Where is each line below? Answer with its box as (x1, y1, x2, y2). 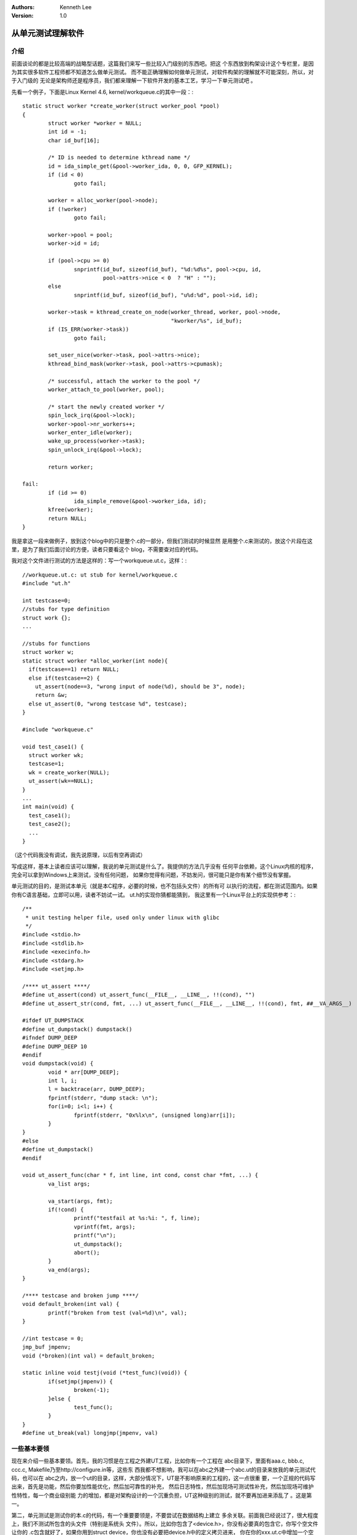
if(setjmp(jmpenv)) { (48, 1378, 113, 1385)
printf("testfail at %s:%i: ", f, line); (74, 1214, 201, 1222)
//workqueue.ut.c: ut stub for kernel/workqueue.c (22, 571, 178, 578)
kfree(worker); (48, 507, 94, 513)
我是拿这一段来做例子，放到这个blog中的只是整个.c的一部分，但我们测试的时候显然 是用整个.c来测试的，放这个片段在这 (11, 537, 313, 545)
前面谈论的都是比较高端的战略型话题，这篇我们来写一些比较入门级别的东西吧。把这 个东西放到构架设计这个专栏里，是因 (11, 60, 314, 67)
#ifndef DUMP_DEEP (22, 1035, 78, 1041)
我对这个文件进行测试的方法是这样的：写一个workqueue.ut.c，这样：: (11, 557, 187, 564)
